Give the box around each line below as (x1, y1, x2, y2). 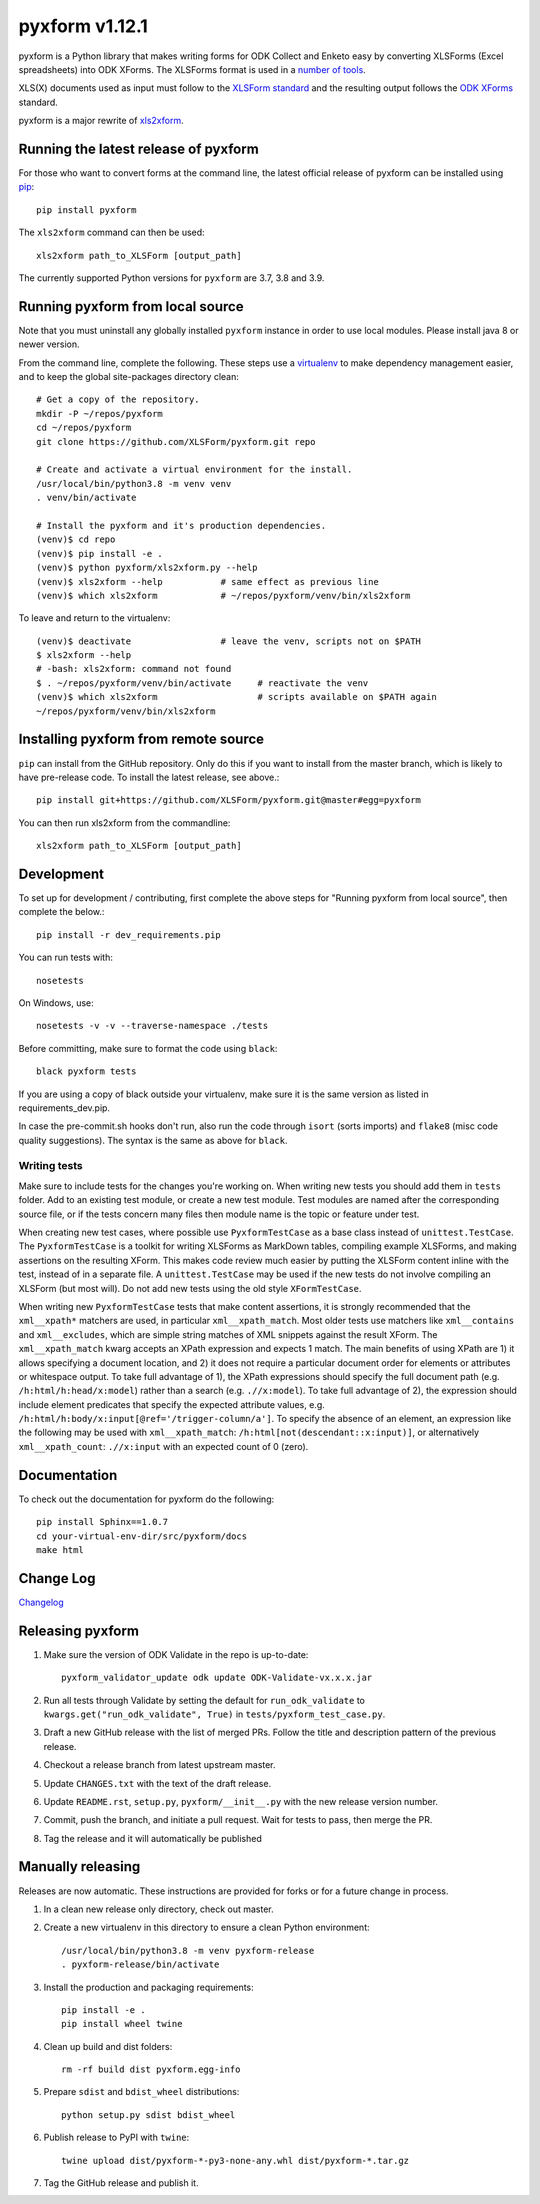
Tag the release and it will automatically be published (43, 1832, 262, 1844)
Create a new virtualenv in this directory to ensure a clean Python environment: (43, 1921, 370, 1934)
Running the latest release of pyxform (18, 140, 259, 157)
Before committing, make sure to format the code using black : (18, 1042, 278, 1054)
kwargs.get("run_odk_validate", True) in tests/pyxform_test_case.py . (43, 1708, 386, 1720)
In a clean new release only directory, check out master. (43, 1903, 274, 1915)
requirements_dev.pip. (18, 1101, 110, 1114)
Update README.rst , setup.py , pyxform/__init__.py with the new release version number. (43, 1795, 439, 1807)
